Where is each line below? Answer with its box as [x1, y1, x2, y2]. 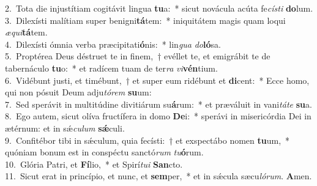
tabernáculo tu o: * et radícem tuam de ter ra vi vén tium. [5, 61, 218, 74]
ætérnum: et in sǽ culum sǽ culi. [5, 121, 125, 134]
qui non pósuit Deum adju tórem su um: [5, 86, 152, 99]
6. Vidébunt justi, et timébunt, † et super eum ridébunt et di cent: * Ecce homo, [5, 73, 310, 86]
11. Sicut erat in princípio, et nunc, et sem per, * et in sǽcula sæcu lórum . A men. [5, 169, 312, 182]
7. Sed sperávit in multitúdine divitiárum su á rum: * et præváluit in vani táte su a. [5, 97, 312, 110]
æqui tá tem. [5, 26, 48, 39]
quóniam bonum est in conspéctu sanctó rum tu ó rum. [5, 146, 204, 158]
